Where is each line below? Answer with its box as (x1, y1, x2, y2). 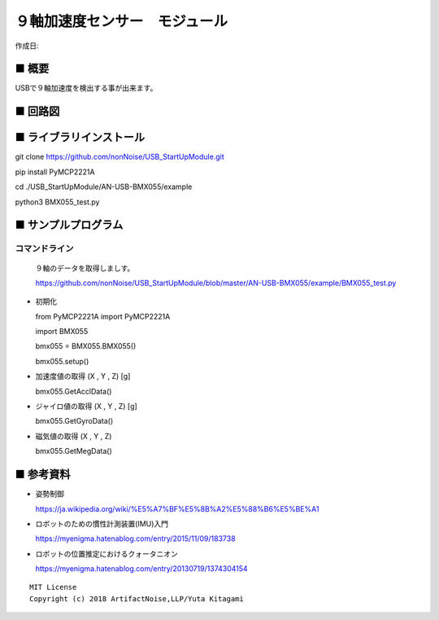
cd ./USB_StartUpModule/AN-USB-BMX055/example (15, 182, 193, 191)
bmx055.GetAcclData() (35, 386, 112, 396)
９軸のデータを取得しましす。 (35, 263, 135, 273)
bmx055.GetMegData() (35, 446, 113, 456)
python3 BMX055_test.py (15, 196, 100, 207)
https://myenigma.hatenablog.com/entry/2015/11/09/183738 (35, 534, 236, 543)
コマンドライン (15, 243, 74, 254)
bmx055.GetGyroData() (35, 416, 114, 426)
